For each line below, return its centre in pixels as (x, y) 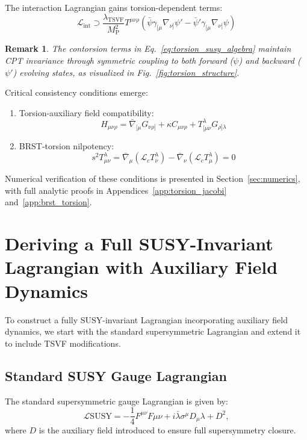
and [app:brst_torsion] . (48, 202)
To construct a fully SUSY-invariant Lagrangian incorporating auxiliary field (146, 319)
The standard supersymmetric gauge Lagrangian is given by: (116, 401)
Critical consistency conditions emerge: (76, 92)
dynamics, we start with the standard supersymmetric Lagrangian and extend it (153, 331)
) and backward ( (270, 60)
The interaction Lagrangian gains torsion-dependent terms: (114, 7)
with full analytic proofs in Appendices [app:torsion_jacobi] (116, 190)
